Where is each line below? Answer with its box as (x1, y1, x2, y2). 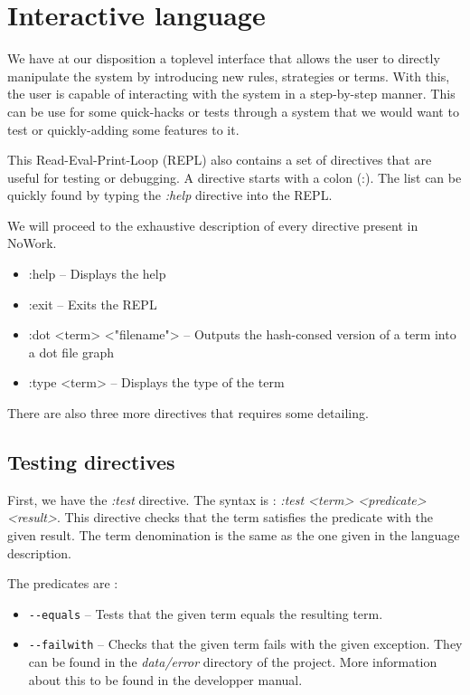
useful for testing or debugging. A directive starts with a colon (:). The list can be (7, 167, 462, 186)
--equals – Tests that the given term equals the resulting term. (28, 604, 383, 623)
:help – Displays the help (28, 264, 166, 283)
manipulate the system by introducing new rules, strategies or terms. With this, (7, 66, 450, 85)
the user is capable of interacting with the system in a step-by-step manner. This (7, 84, 456, 103)
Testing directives (7, 448, 175, 476)
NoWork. (7, 233, 57, 252)
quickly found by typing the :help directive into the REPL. (7, 186, 333, 205)
